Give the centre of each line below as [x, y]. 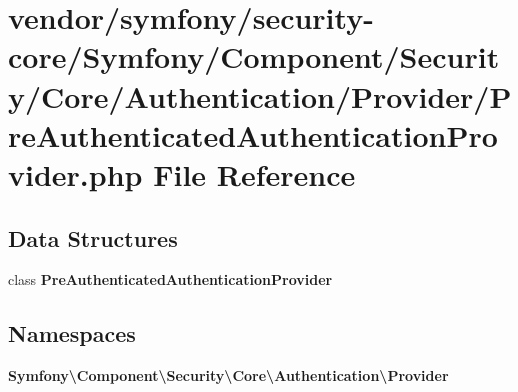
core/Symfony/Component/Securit [254, 56]
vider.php [75, 173]
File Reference [254, 173]
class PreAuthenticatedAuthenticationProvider [170, 279]
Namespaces [72, 333]
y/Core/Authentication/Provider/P [260, 95]
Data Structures [93, 237]
